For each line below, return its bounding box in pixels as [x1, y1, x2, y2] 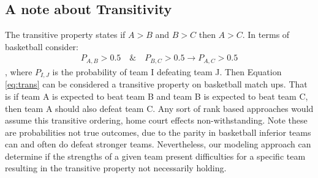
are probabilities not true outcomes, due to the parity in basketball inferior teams [5, 125, 311, 138]
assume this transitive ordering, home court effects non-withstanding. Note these [5, 114, 308, 127]
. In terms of [242, 28, 290, 41]
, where [5, 65, 32, 78]
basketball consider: [5, 40, 78, 53]
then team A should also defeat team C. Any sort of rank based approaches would [5, 102, 314, 114]
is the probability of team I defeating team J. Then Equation [52, 65, 282, 78]
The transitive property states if [5, 28, 126, 41]
